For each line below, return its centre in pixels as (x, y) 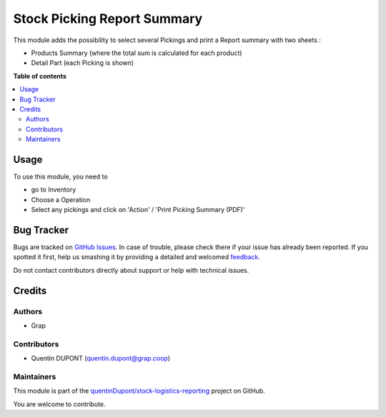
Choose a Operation (61, 199)
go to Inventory (54, 190)
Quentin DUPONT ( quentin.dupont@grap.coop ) (101, 358)
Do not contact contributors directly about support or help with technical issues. (131, 270)
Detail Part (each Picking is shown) (83, 63)
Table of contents (40, 76)
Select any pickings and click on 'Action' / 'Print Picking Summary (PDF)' (138, 210)
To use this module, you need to (60, 176)
